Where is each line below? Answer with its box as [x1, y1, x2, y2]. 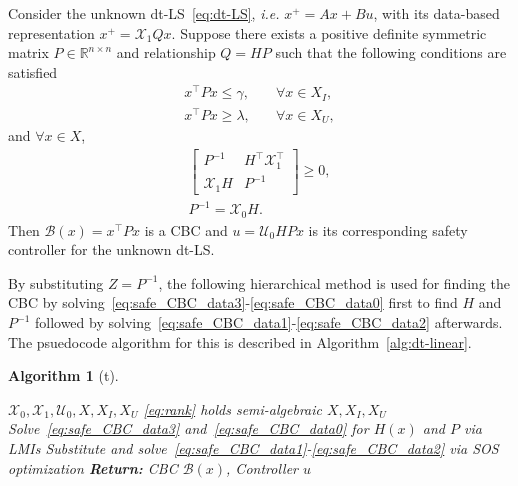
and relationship [116, 42, 216, 63]
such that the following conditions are [275, 42, 507, 63]
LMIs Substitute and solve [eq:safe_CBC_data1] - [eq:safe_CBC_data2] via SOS [8, 437, 499, 458]
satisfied [8, 61, 58, 82]
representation [8, 22, 95, 43]
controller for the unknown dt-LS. [8, 239, 215, 260]
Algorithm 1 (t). [8, 365, 119, 386]
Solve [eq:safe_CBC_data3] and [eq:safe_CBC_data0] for [8, 418, 369, 439]
